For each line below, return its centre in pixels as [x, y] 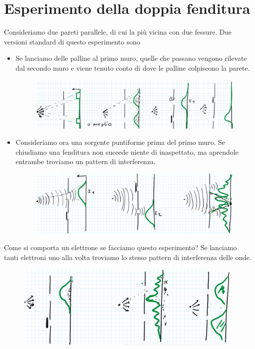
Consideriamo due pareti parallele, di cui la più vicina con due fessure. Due [118, 32]
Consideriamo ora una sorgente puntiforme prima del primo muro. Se [120, 142]
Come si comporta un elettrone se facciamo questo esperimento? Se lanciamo [120, 247]
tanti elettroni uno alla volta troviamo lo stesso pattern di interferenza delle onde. [128, 257]
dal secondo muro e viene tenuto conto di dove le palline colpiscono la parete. [133, 67]
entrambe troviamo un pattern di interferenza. [85, 161]
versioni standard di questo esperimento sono [72, 41]
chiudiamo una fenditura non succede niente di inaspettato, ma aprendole [127, 152]
